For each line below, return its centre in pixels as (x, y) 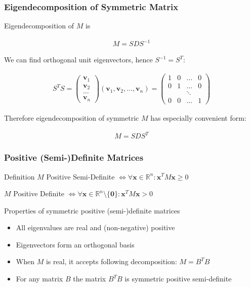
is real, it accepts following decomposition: (111, 261)
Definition (19, 176)
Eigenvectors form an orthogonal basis (75, 244)
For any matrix (39, 279)
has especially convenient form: (198, 118)
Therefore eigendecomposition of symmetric (72, 118)
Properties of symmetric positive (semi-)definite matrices (92, 210)
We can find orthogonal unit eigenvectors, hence (78, 60)
